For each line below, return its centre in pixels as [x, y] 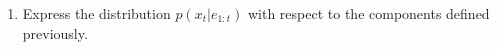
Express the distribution [96, 13]
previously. [55, 32]
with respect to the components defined [368, 13]
